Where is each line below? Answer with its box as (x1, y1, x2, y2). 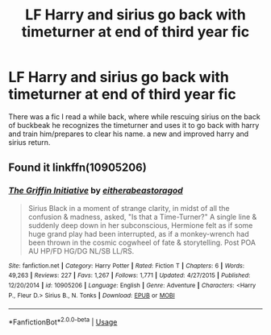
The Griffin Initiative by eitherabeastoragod (8, 185, 183, 196)
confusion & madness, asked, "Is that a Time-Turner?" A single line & (27, 212, 257, 221)
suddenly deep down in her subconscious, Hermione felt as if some (27, 220, 253, 230)
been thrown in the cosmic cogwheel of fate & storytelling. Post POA (27, 238, 256, 247)
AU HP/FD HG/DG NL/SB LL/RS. (27, 246, 135, 255)
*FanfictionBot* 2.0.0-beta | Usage (8, 316, 118, 327)
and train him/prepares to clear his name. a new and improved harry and (8, 129, 249, 139)
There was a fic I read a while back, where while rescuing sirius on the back (8, 111, 261, 122)
